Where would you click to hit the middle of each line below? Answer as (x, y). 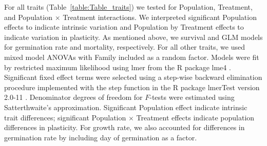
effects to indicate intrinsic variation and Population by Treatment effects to (124, 27)
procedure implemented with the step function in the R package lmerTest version (132, 87)
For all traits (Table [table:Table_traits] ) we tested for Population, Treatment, (128, 7)
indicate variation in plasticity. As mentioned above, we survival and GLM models (133, 37)
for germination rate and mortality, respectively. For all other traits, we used (125, 47)
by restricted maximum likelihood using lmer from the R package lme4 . (118, 67)
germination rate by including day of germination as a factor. (101, 137)
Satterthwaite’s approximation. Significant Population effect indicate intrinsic (126, 107)
